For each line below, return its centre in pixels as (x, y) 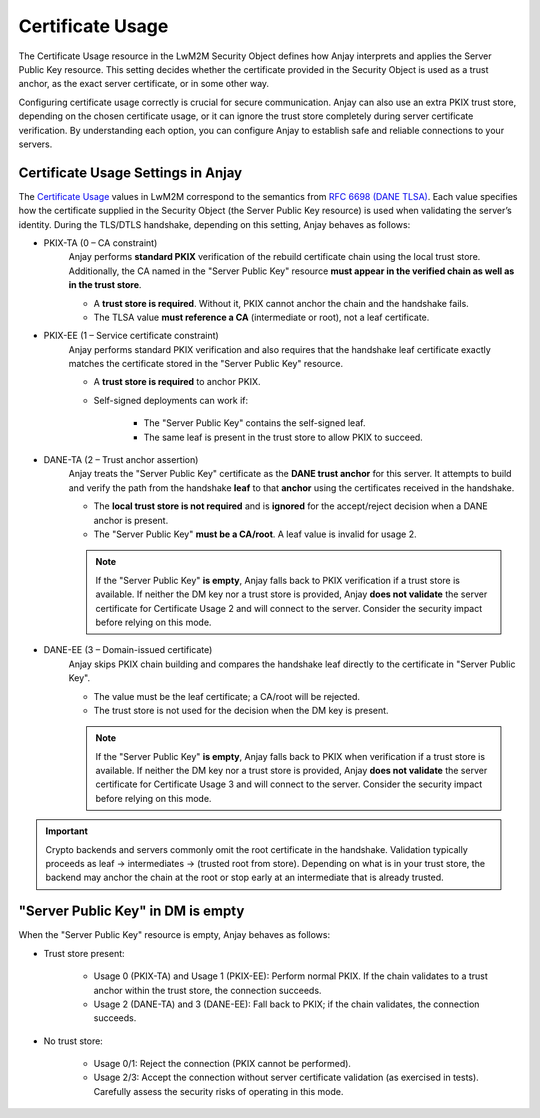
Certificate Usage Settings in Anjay (130, 172)
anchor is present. (131, 520)
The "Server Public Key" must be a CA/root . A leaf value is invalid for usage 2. (255, 534)
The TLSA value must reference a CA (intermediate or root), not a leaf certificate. (261, 317)
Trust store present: (84, 953)
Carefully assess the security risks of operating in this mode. (218, 1091)
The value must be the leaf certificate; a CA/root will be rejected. (226, 696)
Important (67, 831)
